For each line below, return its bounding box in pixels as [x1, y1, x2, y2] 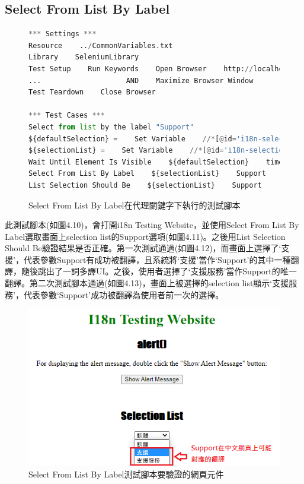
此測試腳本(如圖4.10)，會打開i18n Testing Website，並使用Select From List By [5, 219, 299, 231]
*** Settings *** [28, 30, 97, 39]
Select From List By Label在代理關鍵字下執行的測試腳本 [28, 198, 241, 211]
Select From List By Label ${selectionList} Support [28, 169, 266, 178]
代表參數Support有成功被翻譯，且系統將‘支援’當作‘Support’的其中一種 [23, 253, 291, 265]
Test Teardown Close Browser [28, 88, 156, 97]
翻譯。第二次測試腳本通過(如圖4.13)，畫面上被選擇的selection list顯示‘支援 [5, 277, 289, 289]
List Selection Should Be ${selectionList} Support [28, 181, 262, 189]
